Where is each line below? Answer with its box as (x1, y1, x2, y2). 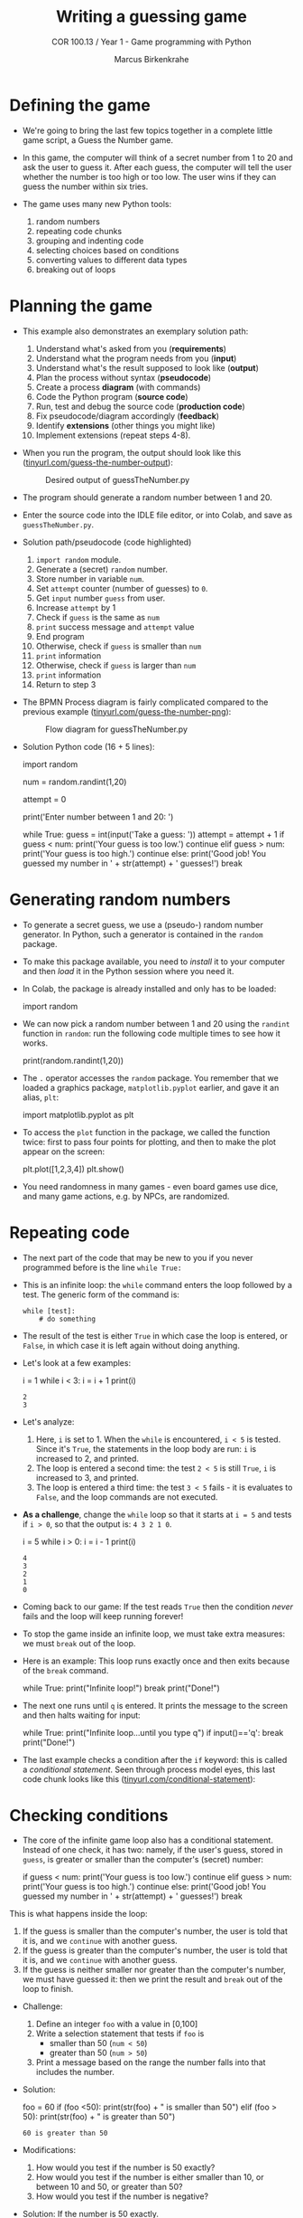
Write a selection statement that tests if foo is (35, 2028, 205, 2039)
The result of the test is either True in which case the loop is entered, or (22, 1330, 289, 1341)
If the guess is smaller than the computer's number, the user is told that (22, 1926, 289, 1937)
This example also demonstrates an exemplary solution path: (22, 326, 249, 336)
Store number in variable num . (35, 573, 144, 584)
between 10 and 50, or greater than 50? (35, 2182, 183, 2193)
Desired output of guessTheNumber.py (44, 474, 190, 485)
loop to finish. (22, 1984, 74, 1995)
